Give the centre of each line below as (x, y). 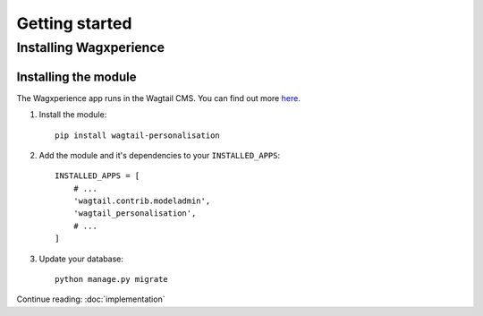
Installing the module (76, 77)
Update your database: (81, 259)
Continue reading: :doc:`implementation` (91, 299)
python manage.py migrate (112, 279)
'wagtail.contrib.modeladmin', (142, 201)
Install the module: (73, 115)
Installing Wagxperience (91, 47)
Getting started (74, 23)
